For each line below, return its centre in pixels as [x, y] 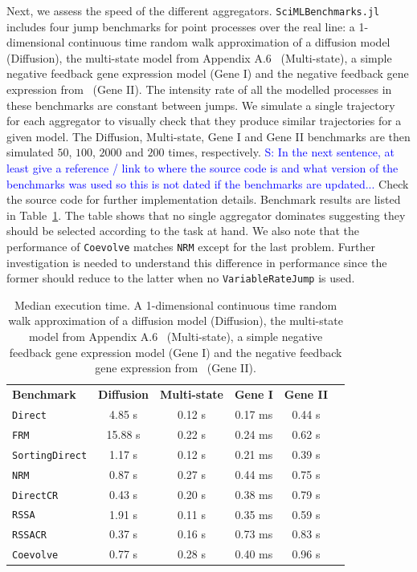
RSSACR [29, 535]
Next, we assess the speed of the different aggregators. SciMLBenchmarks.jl [193, 10]
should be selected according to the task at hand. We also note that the [183, 231]
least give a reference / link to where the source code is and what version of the [202, 168]
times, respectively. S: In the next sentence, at [281, 152]
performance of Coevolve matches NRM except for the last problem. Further [191, 246]
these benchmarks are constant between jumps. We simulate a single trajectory [201, 105]
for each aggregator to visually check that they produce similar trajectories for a [204, 121]
